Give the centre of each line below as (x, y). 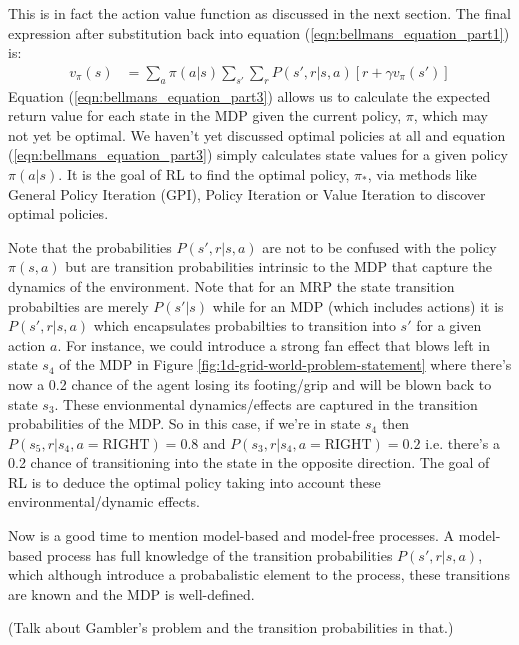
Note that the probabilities (90, 246)
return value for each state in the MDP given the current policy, (205, 115)
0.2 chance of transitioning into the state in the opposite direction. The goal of (249, 462)
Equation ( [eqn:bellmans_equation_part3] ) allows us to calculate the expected (249, 95)
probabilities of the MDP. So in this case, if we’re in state (184, 423)
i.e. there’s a (462, 442)
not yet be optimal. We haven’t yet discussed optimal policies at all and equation (257, 134)
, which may (450, 115)
